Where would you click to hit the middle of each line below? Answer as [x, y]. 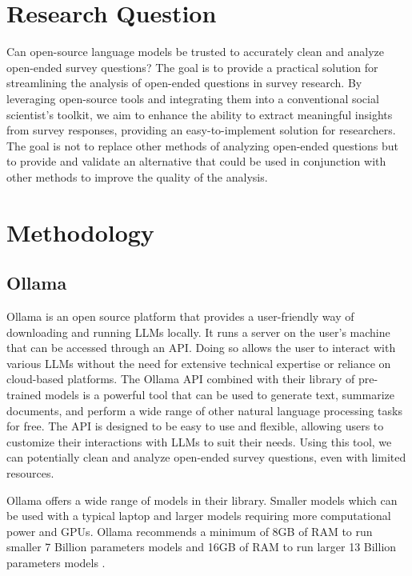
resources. [30, 472]
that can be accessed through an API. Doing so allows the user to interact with [201, 348]
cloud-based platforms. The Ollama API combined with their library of [181, 379]
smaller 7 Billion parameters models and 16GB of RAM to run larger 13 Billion [202, 547]
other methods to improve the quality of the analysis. [137, 176]
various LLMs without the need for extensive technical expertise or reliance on [199, 363]
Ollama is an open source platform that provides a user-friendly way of [180, 316]
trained [24, 395]
